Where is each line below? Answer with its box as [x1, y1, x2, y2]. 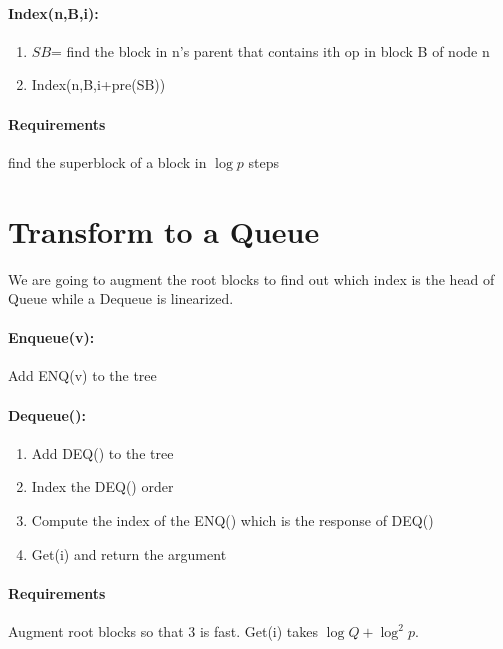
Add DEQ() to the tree [31, 442, 174, 463]
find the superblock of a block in [8, 151, 207, 172]
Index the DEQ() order [31, 476, 174, 497]
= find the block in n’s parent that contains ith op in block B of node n [51, 40, 490, 61]
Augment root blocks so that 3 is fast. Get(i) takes [8, 621, 319, 642]
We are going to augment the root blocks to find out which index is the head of [8, 268, 495, 289]
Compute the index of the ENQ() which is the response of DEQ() [31, 510, 434, 531]
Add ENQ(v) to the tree [8, 365, 157, 386]
